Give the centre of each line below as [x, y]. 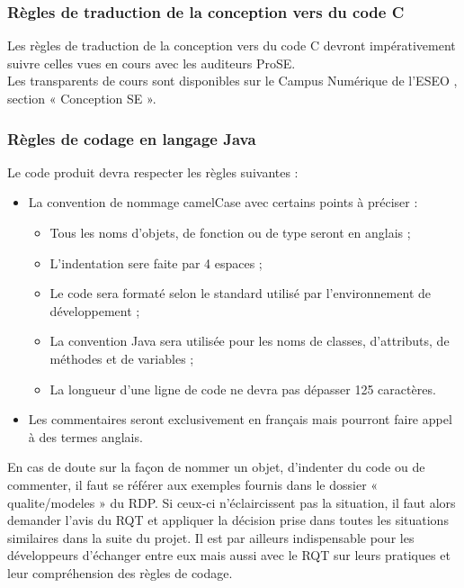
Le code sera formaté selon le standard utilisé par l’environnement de [240, 293]
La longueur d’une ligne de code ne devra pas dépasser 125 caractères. [243, 389]
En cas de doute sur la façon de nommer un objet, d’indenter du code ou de [216, 467]
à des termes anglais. [85, 436]
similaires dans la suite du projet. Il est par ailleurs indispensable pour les [211, 537]
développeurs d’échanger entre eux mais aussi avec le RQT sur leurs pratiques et [229, 555]
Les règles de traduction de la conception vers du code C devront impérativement [232, 45]
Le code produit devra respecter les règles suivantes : [153, 172]
